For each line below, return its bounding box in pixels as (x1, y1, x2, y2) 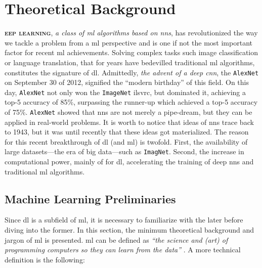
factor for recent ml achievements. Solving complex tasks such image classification (5, 47, 258, 58)
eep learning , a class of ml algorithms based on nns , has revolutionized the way (5, 27, 258, 38)
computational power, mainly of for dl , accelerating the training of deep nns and (5, 156, 254, 167)
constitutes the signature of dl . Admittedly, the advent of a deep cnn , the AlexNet (5, 67, 259, 77)
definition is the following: (5, 254, 85, 264)
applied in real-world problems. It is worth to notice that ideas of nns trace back (5, 116, 254, 127)
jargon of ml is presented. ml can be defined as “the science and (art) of (5, 234, 228, 245)
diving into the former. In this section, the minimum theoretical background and (5, 225, 254, 235)
